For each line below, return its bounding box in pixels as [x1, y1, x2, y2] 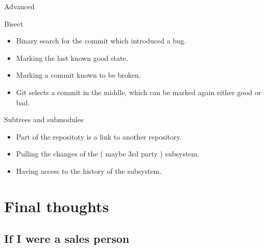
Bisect [4, 18, 23, 29]
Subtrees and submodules [4, 114, 84, 125]
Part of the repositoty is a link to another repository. [16, 131, 182, 142]
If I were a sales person [4, 231, 130, 246]
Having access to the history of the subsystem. [16, 165, 162, 176]
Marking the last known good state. [16, 52, 128, 63]
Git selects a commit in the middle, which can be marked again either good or [16, 86, 261, 97]
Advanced [4, 1, 35, 11]
